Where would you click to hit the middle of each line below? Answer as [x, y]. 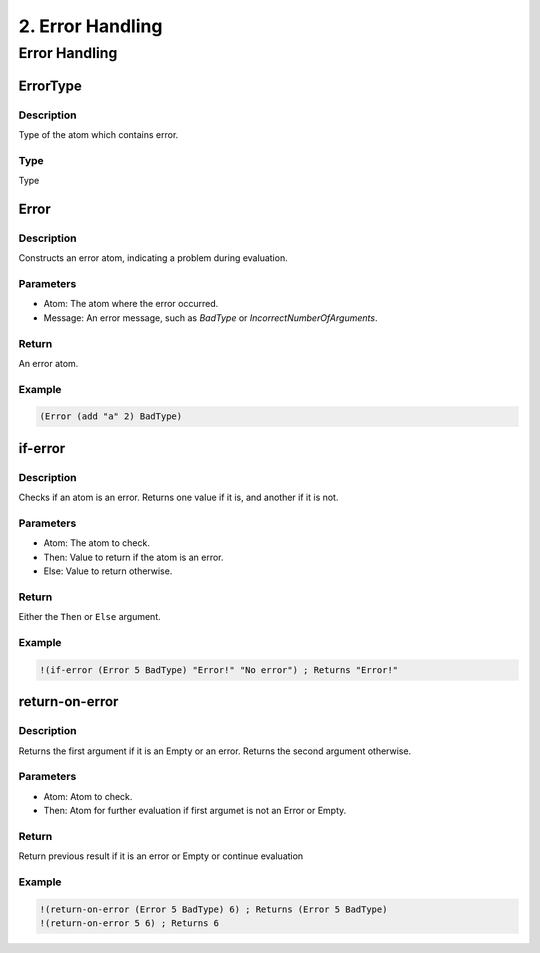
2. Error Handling [90, 26]
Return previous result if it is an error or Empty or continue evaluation [161, 856]
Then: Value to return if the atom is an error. [133, 557]
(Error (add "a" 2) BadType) [111, 416]
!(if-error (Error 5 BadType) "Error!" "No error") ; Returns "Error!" [219, 669]
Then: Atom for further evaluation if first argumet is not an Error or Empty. [195, 811]
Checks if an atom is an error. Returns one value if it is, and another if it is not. [178, 497]
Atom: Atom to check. [88, 796]
